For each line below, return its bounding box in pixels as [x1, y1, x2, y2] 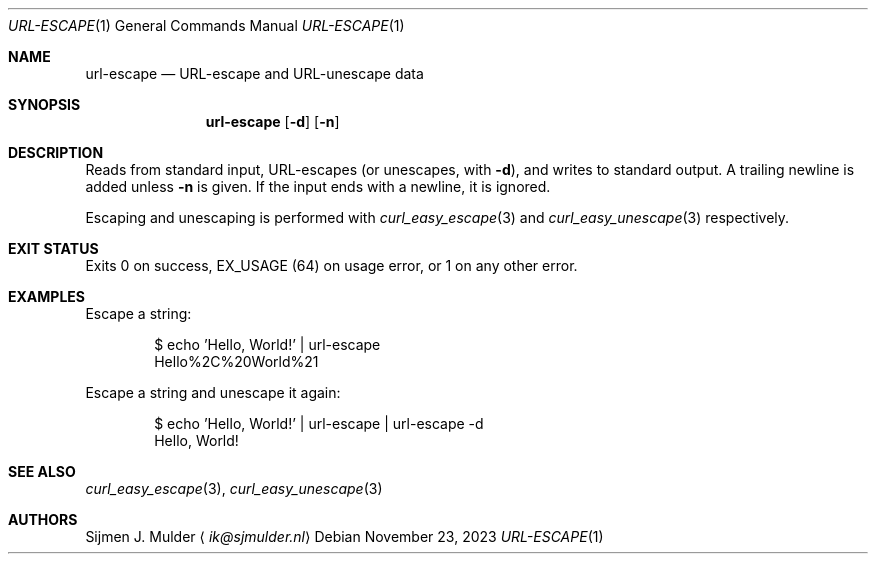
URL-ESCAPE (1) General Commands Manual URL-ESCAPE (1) [8, 17, 405, 34]
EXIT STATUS [8, 240, 99, 257]
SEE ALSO [8, 463, 76, 480]
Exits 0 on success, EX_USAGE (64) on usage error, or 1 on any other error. [85, 257, 578, 274]
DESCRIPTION [8, 144, 104, 161]
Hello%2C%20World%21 [154, 353, 319, 370]
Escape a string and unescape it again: [85, 384, 341, 401]
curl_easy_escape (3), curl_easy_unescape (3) [85, 480, 383, 497]
